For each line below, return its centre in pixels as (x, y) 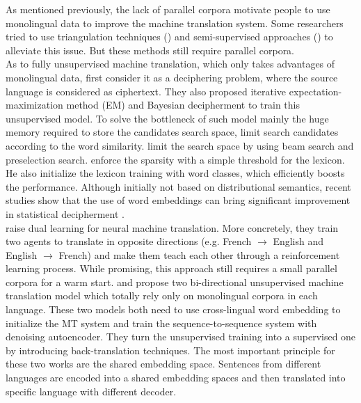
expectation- (315, 91)
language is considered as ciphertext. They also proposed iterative (146, 91)
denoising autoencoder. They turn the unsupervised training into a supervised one (181, 337)
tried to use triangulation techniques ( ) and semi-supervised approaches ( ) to (169, 37)
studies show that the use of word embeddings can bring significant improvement (178, 200)
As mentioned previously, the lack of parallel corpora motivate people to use (168, 9)
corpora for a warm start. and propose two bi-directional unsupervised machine (175, 282)
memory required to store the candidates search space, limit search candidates (172, 132)
